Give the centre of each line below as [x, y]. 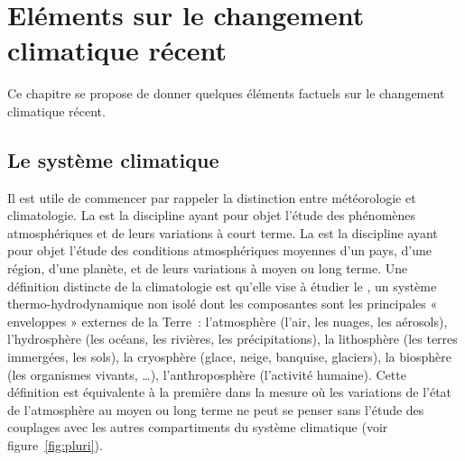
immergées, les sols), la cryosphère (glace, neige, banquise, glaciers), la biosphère [229, 357]
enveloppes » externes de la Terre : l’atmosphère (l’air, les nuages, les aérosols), [228, 321]
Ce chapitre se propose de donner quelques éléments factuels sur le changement [226, 93]
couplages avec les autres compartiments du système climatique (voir [198, 427]
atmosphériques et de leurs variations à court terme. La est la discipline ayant [223, 232]
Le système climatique [113, 159]
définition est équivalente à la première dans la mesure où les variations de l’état [230, 392]
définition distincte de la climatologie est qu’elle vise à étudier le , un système [222, 286]
